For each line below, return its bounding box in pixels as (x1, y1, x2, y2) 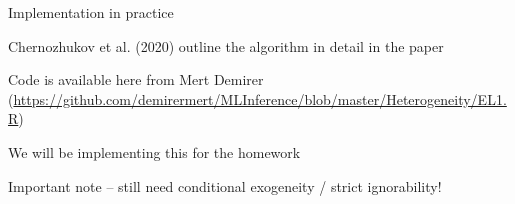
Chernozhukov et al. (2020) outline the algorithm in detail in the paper (8, 35, 444, 56)
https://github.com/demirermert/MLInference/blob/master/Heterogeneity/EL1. (13, 88, 507, 109)
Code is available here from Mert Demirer (8, 69, 264, 90)
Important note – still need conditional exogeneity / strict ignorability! (8, 175, 442, 196)
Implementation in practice (8, 2, 174, 22)
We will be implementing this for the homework (8, 141, 301, 162)
